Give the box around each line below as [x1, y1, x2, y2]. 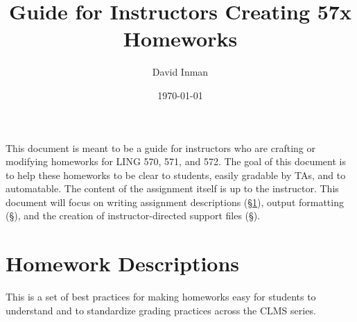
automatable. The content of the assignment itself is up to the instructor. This [6, 181, 339, 196]
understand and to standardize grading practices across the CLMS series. [6, 303, 316, 317]
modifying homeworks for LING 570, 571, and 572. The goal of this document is [6, 154, 346, 169]
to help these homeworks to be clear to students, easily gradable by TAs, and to [6, 167, 346, 182]
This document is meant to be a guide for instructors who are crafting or [6, 140, 315, 155]
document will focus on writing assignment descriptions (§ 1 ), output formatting [6, 194, 344, 209]
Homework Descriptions [6, 249, 240, 278]
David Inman [152, 65, 209, 79]
